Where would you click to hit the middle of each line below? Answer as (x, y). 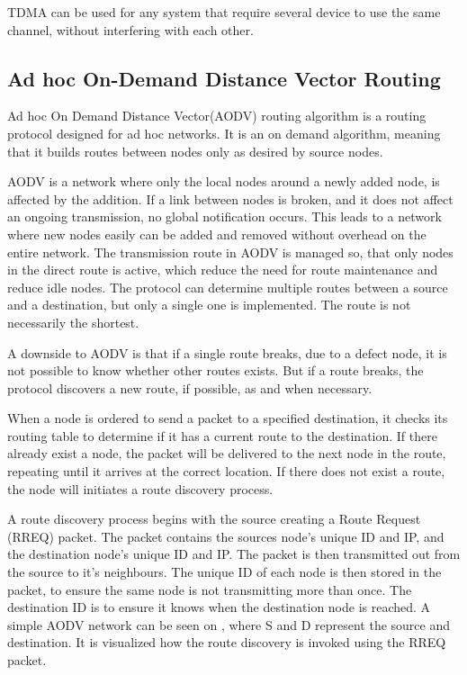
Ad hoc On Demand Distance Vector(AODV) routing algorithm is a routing (217, 116)
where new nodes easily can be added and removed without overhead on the (217, 234)
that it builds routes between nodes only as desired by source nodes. (195, 151)
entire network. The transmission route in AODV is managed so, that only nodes (230, 252)
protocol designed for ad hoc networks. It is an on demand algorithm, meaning (224, 133)
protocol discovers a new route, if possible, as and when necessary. (190, 387)
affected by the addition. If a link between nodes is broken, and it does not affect (230, 198)
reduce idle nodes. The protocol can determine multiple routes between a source (228, 287)
